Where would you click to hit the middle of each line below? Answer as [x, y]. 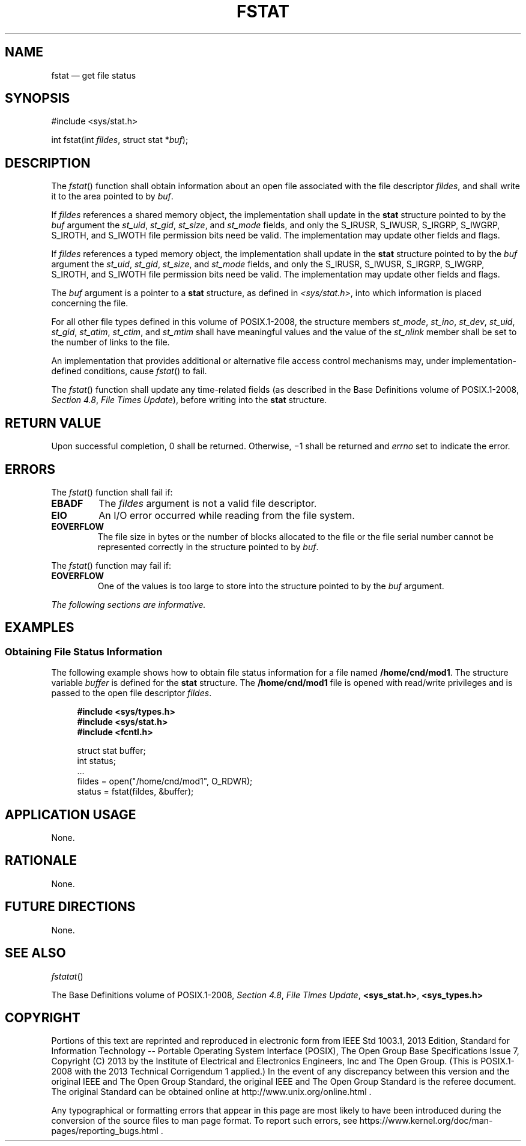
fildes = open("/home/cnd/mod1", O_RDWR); [165, 781]
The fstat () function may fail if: [111, 565]
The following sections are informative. [128, 604]
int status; [96, 761]
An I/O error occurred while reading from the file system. [227, 515]
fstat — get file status [94, 75]
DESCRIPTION [48, 163]
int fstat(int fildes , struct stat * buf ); [120, 140]
